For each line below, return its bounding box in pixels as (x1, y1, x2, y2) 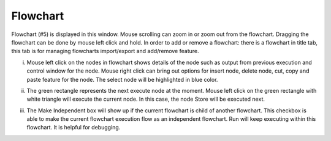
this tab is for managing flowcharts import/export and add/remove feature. (11, 48, 199, 55)
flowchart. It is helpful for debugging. (26, 124, 121, 131)
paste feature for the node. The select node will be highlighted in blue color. (26, 76, 218, 83)
